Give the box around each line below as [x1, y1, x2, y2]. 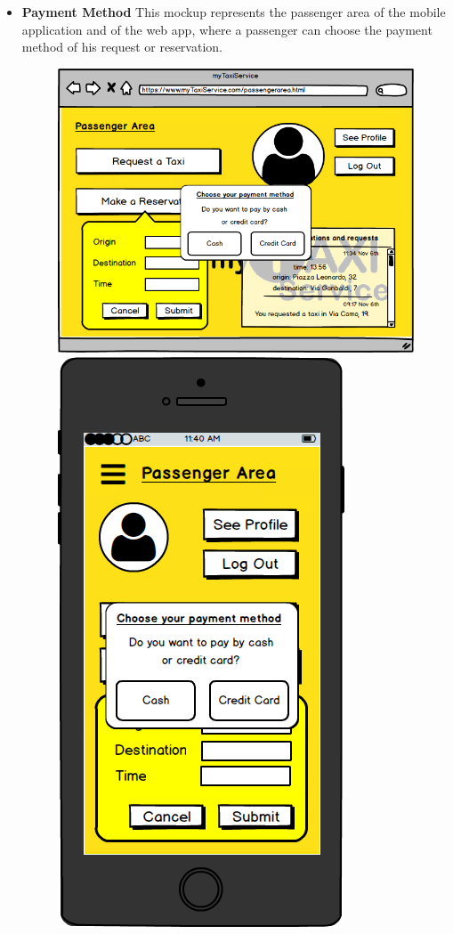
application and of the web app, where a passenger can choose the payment [21, 20, 433, 38]
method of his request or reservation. [21, 37, 222, 56]
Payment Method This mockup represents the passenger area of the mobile [21, 3, 446, 20]
